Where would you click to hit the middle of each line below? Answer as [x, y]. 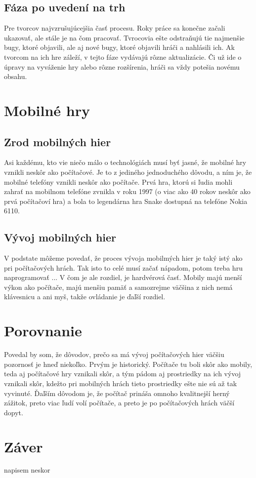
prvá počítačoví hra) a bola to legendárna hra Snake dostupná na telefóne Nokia [126, 201]
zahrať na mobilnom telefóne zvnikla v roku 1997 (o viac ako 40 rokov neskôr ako [127, 191]
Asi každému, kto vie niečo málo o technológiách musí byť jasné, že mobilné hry [125, 162]
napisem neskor [27, 470]
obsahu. [16, 76]
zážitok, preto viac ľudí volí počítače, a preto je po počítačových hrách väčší [119, 403]
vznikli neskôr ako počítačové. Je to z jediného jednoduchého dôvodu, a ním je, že [128, 172]
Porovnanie [43, 331]
